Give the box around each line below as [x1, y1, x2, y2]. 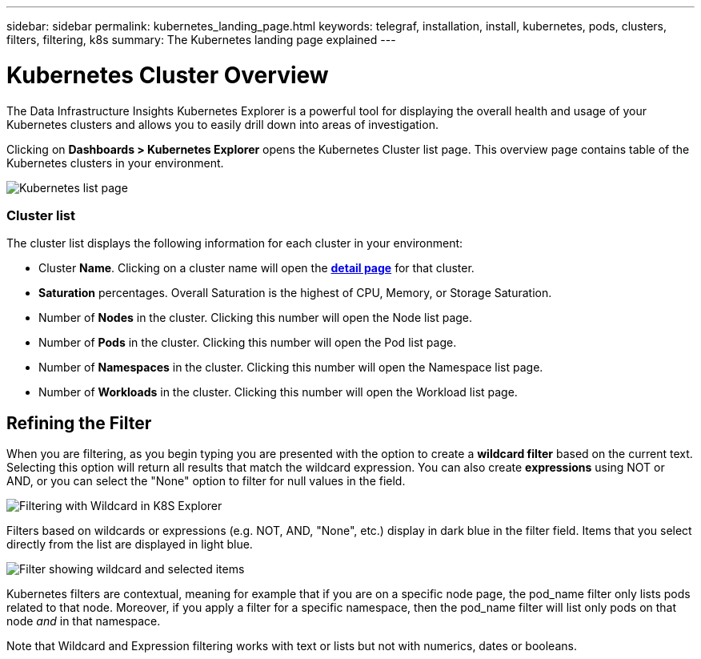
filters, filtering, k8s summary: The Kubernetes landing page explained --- [6, 33, 396, 46]
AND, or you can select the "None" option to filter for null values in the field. [6, 474, 406, 488]
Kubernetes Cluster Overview [6, 61, 329, 89]
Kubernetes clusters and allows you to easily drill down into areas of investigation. [6, 117, 439, 131]
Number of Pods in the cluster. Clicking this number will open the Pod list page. [38, 336, 457, 350]
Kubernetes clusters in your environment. [6, 155, 224, 170]
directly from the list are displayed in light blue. [6, 537, 253, 552]
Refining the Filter [6, 412, 152, 433]
